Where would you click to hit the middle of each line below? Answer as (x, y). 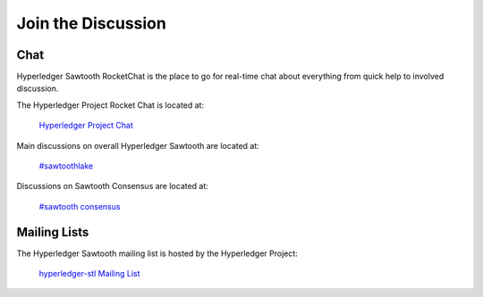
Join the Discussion (92, 23)
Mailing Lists (53, 232)
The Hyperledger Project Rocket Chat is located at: (110, 105)
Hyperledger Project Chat (86, 126)
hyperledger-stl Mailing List (89, 274)
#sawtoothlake (66, 166)
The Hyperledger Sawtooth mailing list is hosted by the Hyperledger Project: (157, 253)
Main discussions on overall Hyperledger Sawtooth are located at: (138, 145)
